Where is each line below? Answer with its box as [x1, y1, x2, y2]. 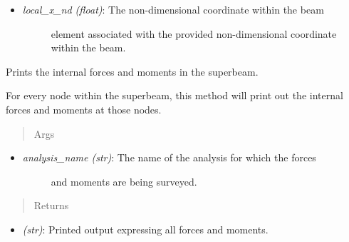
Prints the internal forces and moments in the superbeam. [6, 64, 259, 79]
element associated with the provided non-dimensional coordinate [51, 26, 337, 41]
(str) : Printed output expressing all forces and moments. [22, 221, 269, 236]
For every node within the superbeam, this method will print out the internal [6, 88, 343, 103]
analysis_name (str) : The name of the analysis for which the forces [22, 150, 316, 165]
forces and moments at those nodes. [6, 101, 162, 116]
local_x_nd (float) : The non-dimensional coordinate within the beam [22, 2, 324, 16]
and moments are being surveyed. [51, 173, 197, 188]
